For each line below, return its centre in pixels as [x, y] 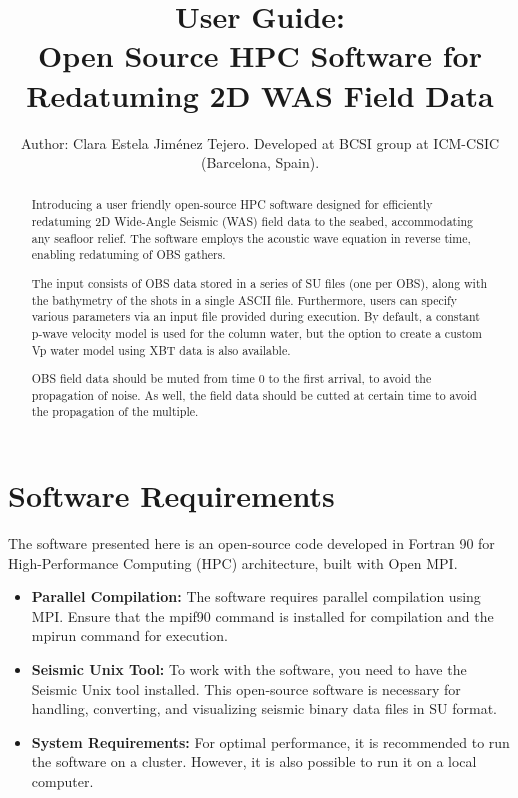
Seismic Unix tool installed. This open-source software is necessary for [246, 688]
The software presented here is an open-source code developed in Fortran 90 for [251, 543]
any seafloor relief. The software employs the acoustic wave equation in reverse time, [251, 237]
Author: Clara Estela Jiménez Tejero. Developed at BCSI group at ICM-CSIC [260, 142]
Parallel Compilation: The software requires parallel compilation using [256, 596]
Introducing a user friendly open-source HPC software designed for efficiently [232, 204]
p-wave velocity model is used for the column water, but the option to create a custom [256, 332]
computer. [62, 781]
